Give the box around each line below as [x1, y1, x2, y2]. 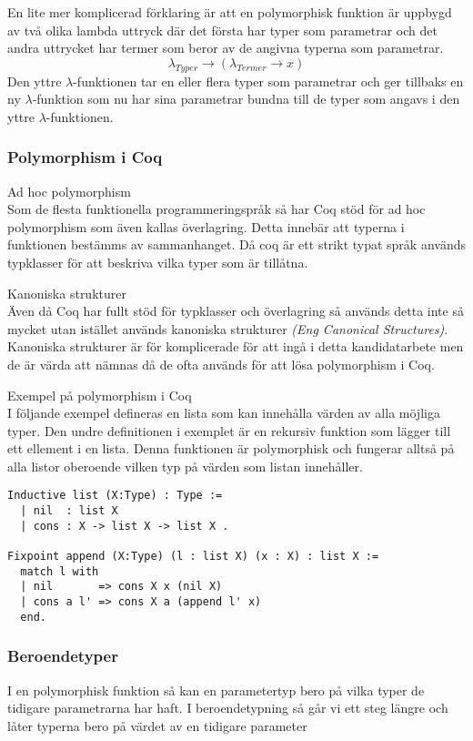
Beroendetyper [7, 645, 118, 667]
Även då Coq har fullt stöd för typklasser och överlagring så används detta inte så [7, 301, 464, 320]
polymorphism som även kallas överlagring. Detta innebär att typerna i [7, 217, 405, 236]
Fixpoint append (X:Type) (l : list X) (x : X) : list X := [7, 550, 379, 563]
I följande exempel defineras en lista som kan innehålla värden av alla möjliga [7, 403, 440, 422]
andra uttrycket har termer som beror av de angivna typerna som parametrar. [7, 38, 444, 57]
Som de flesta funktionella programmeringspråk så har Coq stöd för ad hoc [7, 199, 426, 218]
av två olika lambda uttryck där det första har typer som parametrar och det [7, 20, 438, 39]
